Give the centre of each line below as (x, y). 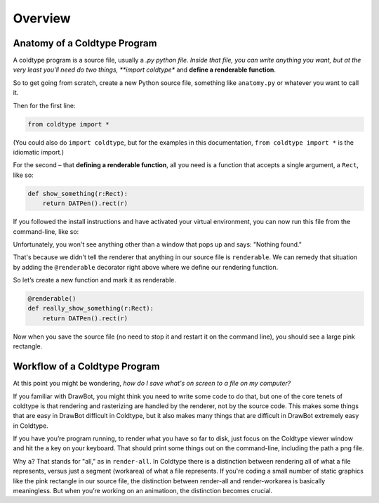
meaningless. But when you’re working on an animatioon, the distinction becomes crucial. (143, 491)
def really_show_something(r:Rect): (91, 308)
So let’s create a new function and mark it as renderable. (95, 280)
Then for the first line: (45, 105)
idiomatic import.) (39, 152)
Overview (42, 18)
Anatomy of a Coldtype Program (85, 43)
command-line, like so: (46, 231)
